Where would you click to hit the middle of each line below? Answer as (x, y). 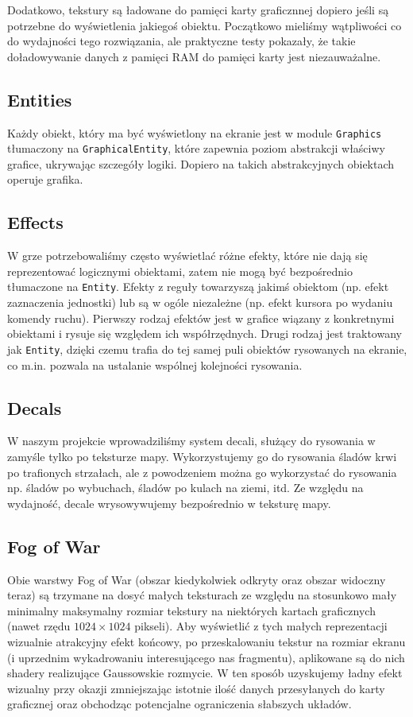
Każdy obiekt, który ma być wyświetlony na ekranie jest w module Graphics (195, 132)
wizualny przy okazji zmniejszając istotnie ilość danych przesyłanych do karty (196, 688)
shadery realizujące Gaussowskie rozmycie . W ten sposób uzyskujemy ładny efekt (205, 673)
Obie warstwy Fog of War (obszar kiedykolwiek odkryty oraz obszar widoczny (197, 579)
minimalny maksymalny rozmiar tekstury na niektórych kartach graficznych (191, 610)
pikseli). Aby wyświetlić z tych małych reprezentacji (261, 626)
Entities (40, 99)
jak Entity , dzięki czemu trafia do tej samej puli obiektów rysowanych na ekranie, (207, 349)
